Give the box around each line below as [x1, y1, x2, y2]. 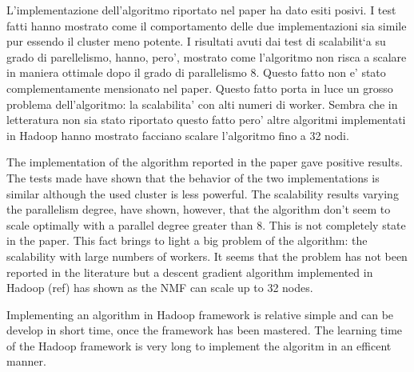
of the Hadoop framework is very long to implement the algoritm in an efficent [6, 337, 392, 354]
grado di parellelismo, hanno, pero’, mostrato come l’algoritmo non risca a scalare [6, 48, 407, 65]
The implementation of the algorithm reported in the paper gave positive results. [6, 154, 403, 170]
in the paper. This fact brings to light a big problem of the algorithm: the [6, 232, 368, 249]
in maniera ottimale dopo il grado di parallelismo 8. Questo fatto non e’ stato [6, 64, 386, 81]
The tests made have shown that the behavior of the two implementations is [6, 169, 380, 186]
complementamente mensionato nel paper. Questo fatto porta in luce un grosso [6, 79, 393, 96]
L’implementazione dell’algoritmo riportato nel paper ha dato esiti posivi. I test [6, 2, 396, 18]
